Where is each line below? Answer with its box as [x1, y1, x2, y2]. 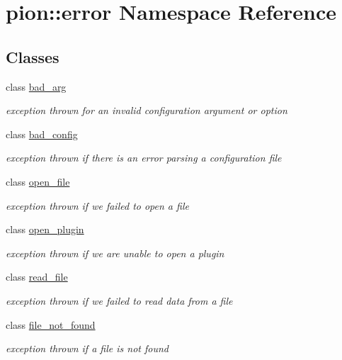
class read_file [6, 269, 68, 284]
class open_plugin [6, 222, 84, 237]
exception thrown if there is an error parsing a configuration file [6, 150, 282, 165]
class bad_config [6, 126, 78, 141]
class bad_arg [6, 79, 67, 94]
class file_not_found [6, 317, 96, 332]
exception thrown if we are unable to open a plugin [6, 245, 224, 260]
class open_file [6, 174, 70, 189]
